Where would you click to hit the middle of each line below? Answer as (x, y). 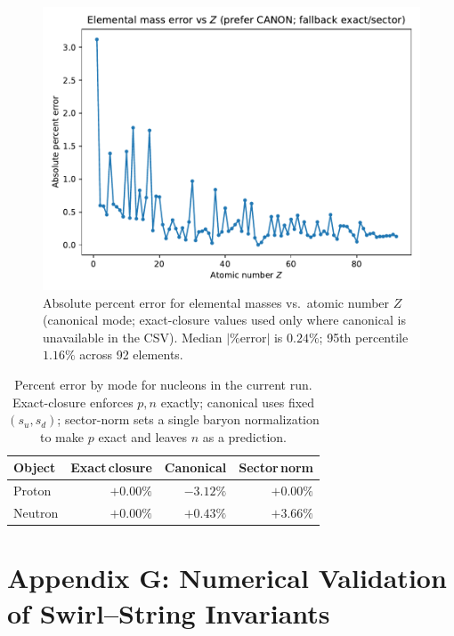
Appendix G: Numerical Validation (227, 578)
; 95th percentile (364, 337)
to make (62, 436)
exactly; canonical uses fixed (238, 402)
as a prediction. (244, 436)
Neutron (36, 513)
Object (35, 467)
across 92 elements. (131, 354)
